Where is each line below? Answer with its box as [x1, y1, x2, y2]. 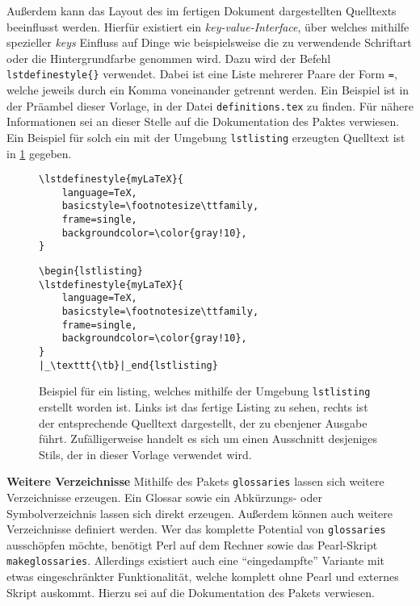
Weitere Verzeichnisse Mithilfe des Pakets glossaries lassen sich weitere [6, 473, 384, 490]
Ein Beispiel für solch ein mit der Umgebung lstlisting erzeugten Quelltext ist [6, 128, 405, 145]
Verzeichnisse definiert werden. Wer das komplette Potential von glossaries [6, 520, 386, 537]
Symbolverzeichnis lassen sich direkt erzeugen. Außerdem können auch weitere [6, 504, 393, 521]
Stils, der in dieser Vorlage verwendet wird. [39, 445, 252, 462]
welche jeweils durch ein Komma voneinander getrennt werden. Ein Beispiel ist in [6, 81, 409, 98]
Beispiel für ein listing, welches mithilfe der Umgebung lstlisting [39, 382, 371, 399]
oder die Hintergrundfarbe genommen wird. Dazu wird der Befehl [6, 49, 331, 66]
